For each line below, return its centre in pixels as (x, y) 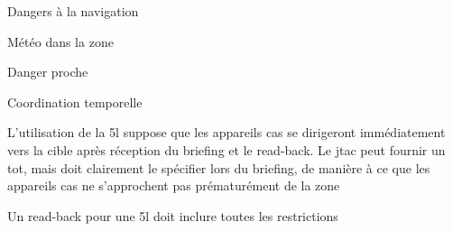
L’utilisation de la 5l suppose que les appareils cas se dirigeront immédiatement (226, 132)
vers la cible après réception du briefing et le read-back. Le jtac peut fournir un (226, 149)
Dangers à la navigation (73, 11)
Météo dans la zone (60, 41)
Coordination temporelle (75, 102)
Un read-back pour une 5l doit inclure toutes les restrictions (173, 215)
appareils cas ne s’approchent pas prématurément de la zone (174, 185)
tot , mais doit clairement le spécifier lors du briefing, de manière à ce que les (219, 167)
